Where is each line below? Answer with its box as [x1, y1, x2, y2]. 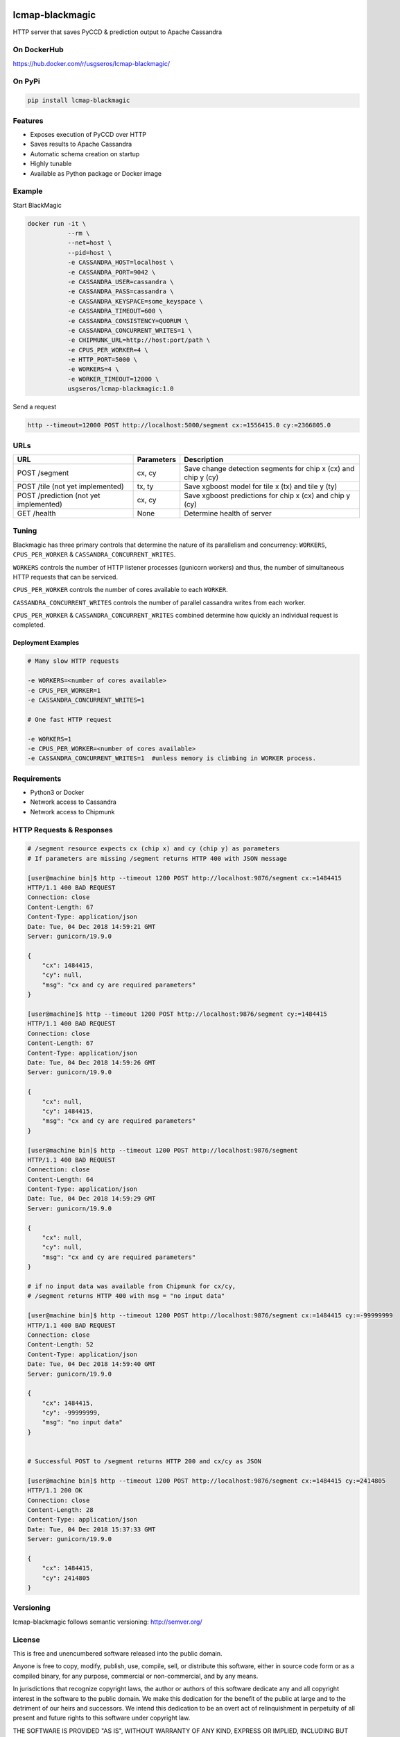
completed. [12, 620, 45, 629]
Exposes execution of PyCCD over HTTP [30, 130, 147, 138]
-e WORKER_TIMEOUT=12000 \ [67, 375, 159, 383]
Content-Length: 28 [27, 1506, 94, 1514]
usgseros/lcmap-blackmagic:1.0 [67, 385, 174, 393]
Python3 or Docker [30, 789, 85, 797]
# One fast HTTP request [27, 716, 112, 723]
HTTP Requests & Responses [12, 825, 114, 834]
